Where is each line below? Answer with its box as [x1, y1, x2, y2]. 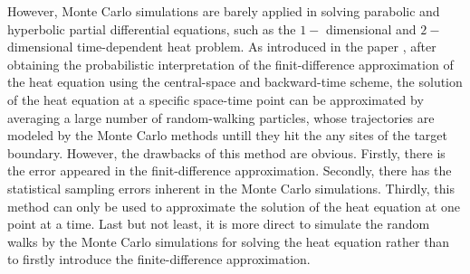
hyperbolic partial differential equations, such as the [7, 19, 296, 38]
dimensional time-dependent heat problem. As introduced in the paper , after [7, 37, 436, 56]
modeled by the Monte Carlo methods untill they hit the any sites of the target [7, 126, 448, 145]
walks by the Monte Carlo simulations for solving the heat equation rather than [7, 231, 450, 250]
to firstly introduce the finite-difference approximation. [7, 250, 311, 269]
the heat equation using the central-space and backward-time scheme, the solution [7, 72, 463, 91]
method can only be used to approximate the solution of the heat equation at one [7, 196, 460, 215]
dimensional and [325, 19, 417, 38]
